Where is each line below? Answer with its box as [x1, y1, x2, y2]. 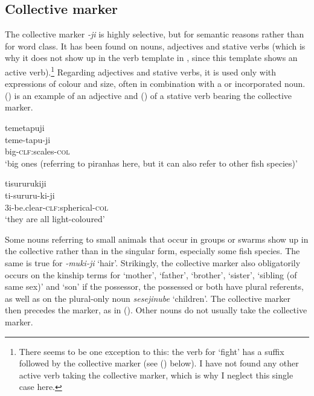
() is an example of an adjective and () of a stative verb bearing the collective [5, 89, 292, 101]
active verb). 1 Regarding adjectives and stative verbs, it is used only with [5, 63, 277, 78]
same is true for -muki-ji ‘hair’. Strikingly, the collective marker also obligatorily [5, 256, 301, 269]
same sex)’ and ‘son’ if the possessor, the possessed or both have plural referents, [5, 280, 304, 293]
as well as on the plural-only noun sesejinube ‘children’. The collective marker [5, 292, 291, 304]
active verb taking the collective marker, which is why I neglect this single [19, 368, 293, 381]
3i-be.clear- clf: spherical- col [5, 200, 108, 213]
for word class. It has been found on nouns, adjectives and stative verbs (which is [5, 39, 306, 52]
